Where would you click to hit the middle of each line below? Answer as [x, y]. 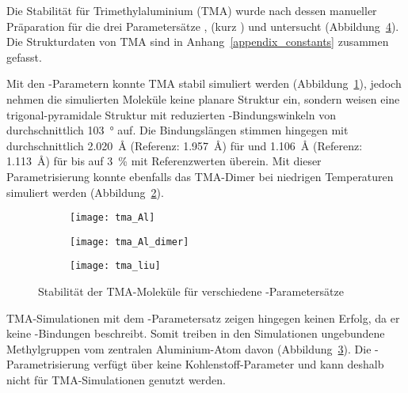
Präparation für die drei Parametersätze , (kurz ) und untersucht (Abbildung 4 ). [203, 26]
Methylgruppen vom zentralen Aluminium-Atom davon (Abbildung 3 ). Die [189, 348]
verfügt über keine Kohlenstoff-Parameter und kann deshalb [238, 364]
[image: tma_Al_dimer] [130, 242]
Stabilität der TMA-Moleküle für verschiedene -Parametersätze [191, 291]
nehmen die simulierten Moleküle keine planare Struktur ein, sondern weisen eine [203, 98]
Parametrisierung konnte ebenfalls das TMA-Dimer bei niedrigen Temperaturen [200, 176]
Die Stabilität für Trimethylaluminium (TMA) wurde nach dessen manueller [192, 10]
